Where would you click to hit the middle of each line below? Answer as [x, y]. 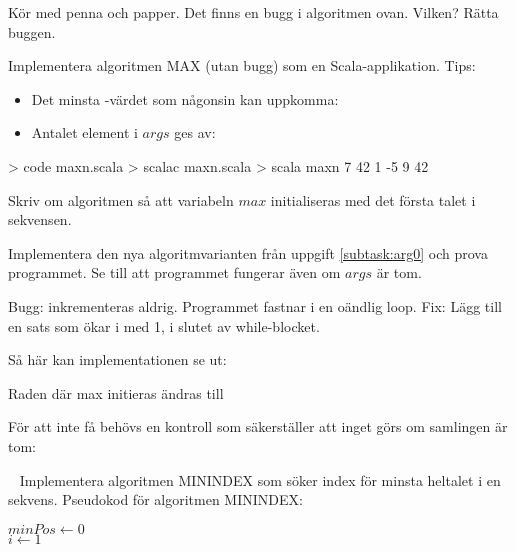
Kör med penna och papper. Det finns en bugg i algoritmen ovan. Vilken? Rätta [253, 12]
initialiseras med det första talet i [373, 199]
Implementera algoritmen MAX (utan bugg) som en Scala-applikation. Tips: [242, 65]
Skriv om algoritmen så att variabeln [121, 199]
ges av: [195, 132]
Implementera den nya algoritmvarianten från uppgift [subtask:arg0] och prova [248, 252]
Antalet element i [84, 132]
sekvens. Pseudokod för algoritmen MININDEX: [155, 499]
